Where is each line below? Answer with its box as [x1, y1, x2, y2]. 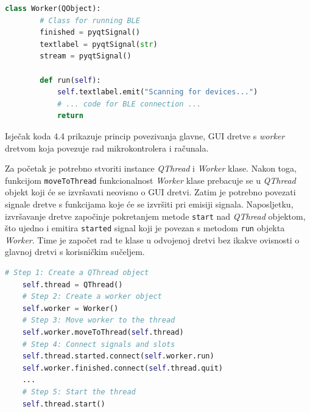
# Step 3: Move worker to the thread [22, 316, 175, 325]
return [57, 111, 83, 120]
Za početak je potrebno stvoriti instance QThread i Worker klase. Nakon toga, [5, 162, 297, 175]
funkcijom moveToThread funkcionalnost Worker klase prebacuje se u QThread [5, 173, 296, 186]
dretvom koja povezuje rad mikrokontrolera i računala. [5, 141, 209, 154]
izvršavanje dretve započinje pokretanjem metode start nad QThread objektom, [5, 209, 306, 222]
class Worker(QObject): [5, 4, 101, 13]
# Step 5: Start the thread [22, 388, 136, 396]
